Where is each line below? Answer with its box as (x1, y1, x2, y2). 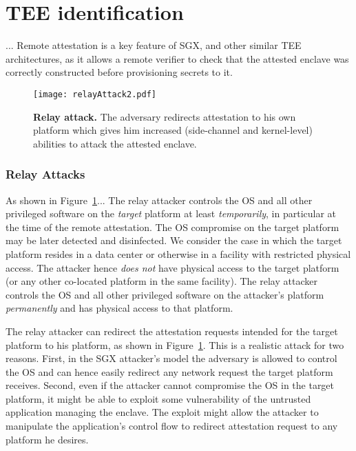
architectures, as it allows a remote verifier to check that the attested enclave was (6, 51, 349, 66)
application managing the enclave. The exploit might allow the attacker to (6, 405, 319, 419)
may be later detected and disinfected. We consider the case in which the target (6, 233, 342, 248)
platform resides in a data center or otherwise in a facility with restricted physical (6, 246, 351, 261)
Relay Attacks (6, 166, 85, 183)
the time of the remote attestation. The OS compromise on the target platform (6, 219, 339, 234)
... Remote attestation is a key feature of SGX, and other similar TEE (6, 38, 302, 52)
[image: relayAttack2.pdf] (33, 89, 156, 99)
